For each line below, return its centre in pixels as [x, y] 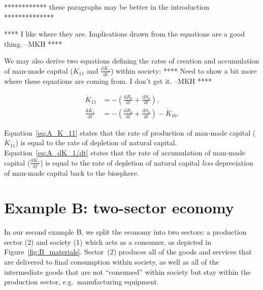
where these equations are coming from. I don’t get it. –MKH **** [108, 80]
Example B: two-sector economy [119, 207]
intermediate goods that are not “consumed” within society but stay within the [127, 271]
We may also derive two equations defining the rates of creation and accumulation [132, 61]
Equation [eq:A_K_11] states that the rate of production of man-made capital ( [130, 132]
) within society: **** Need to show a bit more [184, 70]
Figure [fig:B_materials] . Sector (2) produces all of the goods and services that [128, 252]
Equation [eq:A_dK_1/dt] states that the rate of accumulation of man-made [125, 153]
